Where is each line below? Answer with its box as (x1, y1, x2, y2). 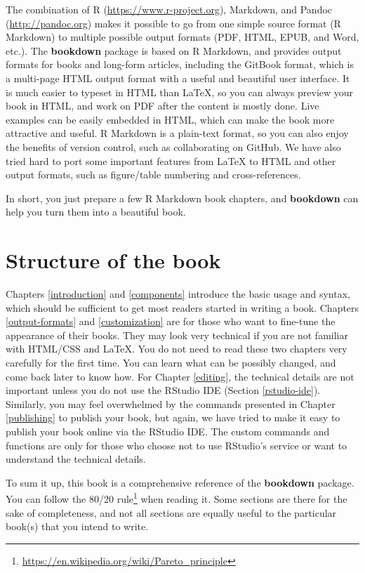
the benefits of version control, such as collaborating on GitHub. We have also (6, 139, 341, 154)
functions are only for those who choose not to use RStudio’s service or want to (6, 437, 347, 452)
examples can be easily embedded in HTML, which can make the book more (6, 112, 335, 126)
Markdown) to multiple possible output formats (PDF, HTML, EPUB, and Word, (6, 29, 359, 44)
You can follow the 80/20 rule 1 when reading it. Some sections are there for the (6, 489, 347, 506)
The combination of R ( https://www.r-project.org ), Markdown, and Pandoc (6, 2, 333, 16)
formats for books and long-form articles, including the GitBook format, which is (6, 57, 354, 72)
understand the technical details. (6, 452, 146, 466)
